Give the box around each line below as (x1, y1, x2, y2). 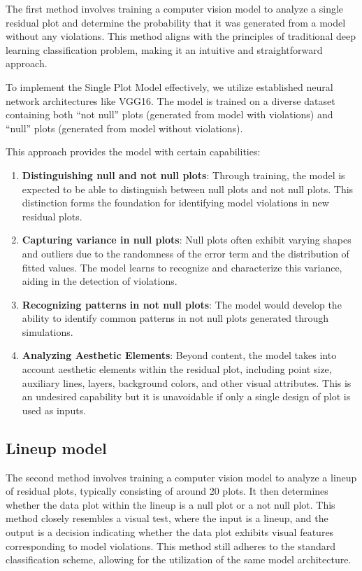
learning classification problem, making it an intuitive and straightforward (6, 42, 323, 57)
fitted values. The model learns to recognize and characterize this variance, (22, 260, 342, 274)
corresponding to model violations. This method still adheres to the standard (6, 538, 335, 553)
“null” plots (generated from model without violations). (6, 120, 243, 135)
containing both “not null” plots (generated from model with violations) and (6, 107, 333, 122)
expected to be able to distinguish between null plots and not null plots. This (22, 181, 354, 196)
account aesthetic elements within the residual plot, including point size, (22, 362, 332, 376)
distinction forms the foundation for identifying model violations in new (22, 195, 329, 210)
